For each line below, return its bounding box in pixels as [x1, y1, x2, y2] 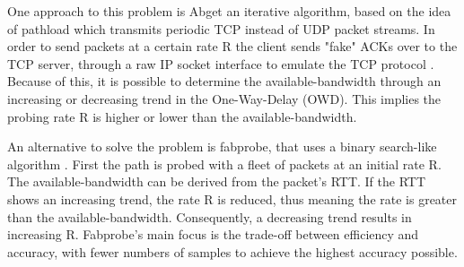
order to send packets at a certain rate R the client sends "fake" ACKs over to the [7, 37, 458, 56]
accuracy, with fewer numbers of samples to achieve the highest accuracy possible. [7, 242, 458, 261]
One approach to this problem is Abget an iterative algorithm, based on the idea [7, 2, 451, 20]
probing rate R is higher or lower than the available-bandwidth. [7, 107, 357, 125]
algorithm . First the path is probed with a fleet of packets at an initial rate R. [7, 154, 442, 173]
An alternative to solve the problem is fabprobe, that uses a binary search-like [7, 137, 437, 156]
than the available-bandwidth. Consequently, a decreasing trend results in [7, 207, 412, 226]
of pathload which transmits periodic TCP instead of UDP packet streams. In [7, 19, 435, 38]
